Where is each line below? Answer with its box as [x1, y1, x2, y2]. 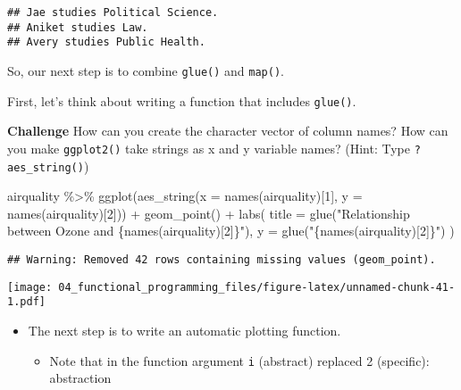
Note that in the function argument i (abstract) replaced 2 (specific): [49, 351, 430, 369]
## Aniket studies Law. [7, 21, 148, 34]
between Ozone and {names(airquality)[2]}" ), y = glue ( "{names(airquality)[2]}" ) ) [7, 221, 455, 240]
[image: [7, 280, 53, 294]
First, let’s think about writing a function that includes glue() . [7, 91, 356, 110]
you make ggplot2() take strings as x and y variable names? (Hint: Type [7, 138, 410, 157]
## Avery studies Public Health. [7, 36, 205, 49]
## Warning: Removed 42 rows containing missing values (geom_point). [7, 253, 436, 266]
